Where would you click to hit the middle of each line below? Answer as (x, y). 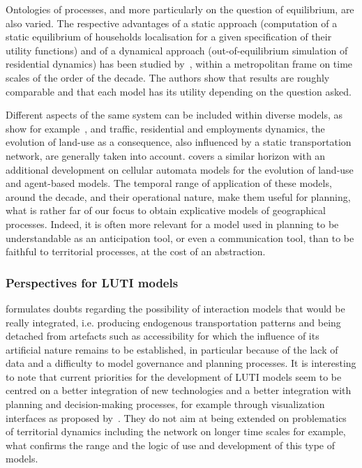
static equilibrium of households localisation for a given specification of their (169, 37)
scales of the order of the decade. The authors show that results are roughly (168, 77)
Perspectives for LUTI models (92, 282)
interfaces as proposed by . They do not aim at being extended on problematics (176, 417)
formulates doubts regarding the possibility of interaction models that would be (175, 308)
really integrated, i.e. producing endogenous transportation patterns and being (173, 322)
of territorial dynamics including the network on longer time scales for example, (176, 431)
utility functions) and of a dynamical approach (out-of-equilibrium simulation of (177, 50)
